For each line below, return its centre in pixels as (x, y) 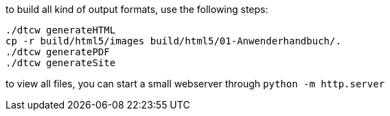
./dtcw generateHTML (61, 30)
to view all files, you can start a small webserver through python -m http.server (195, 84)
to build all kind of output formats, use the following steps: (137, 9)
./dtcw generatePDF (58, 52)
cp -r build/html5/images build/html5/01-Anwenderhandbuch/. (173, 41)
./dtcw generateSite (61, 63)
